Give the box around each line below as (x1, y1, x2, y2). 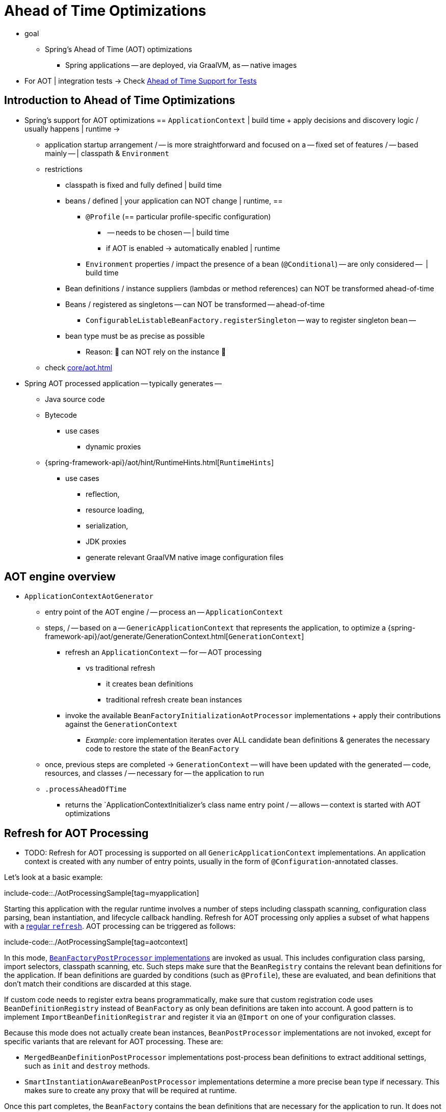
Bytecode (45, 410, 77, 419)
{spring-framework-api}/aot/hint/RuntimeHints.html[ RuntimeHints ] (45, 458, 274, 467)
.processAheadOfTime (45, 785, 127, 794)
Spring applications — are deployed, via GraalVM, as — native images (65, 60, 297, 69)
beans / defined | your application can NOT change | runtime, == (65, 196, 283, 205)
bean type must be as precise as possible (65, 331, 205, 340)
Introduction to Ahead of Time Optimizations (4, 94, 235, 107)
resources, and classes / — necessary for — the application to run (45, 769, 265, 778)
